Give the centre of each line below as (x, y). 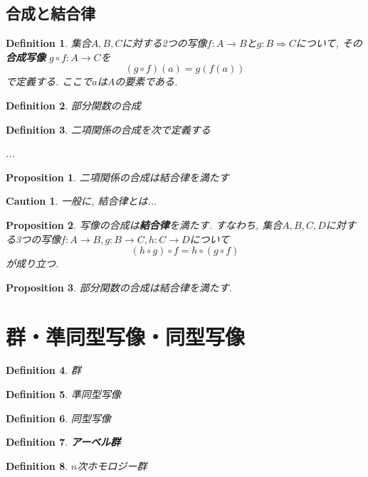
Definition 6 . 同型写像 (58, 418)
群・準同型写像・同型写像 (126, 336)
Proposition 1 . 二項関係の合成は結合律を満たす (117, 177)
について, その (329, 43)
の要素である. (146, 81)
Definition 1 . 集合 (48, 43)
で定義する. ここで (49, 81)
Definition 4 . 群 (43, 370)
